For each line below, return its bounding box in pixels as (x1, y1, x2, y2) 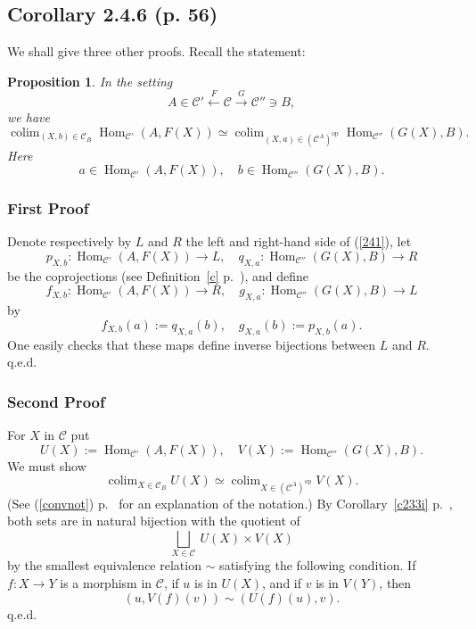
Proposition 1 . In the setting (7, 71, 173, 90)
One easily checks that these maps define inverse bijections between (7, 335, 376, 353)
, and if (262, 573, 302, 592)
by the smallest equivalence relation (7, 556, 201, 575)
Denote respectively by (7, 232, 132, 251)
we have (7, 108, 50, 127)
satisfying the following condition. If (219, 556, 416, 575)
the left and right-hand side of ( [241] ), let (185, 232, 412, 251)
